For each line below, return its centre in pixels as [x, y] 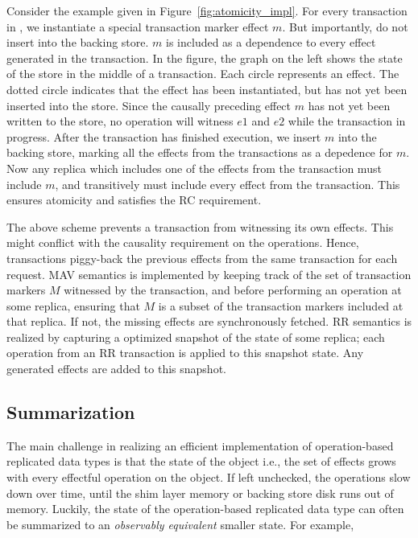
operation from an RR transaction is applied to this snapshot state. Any [185, 353]
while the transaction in [347, 121]
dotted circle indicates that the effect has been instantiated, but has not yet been [207, 89]
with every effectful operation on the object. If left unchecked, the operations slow [209, 477]
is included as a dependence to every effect [271, 42]
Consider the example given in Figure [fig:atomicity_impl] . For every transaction [207, 10]
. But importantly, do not [345, 26]
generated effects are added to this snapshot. [116, 369]
